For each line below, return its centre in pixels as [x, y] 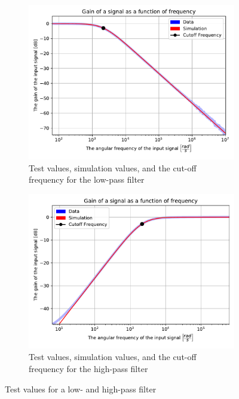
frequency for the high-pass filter [88, 368]
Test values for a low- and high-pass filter [81, 389]
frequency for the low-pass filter [87, 179]
